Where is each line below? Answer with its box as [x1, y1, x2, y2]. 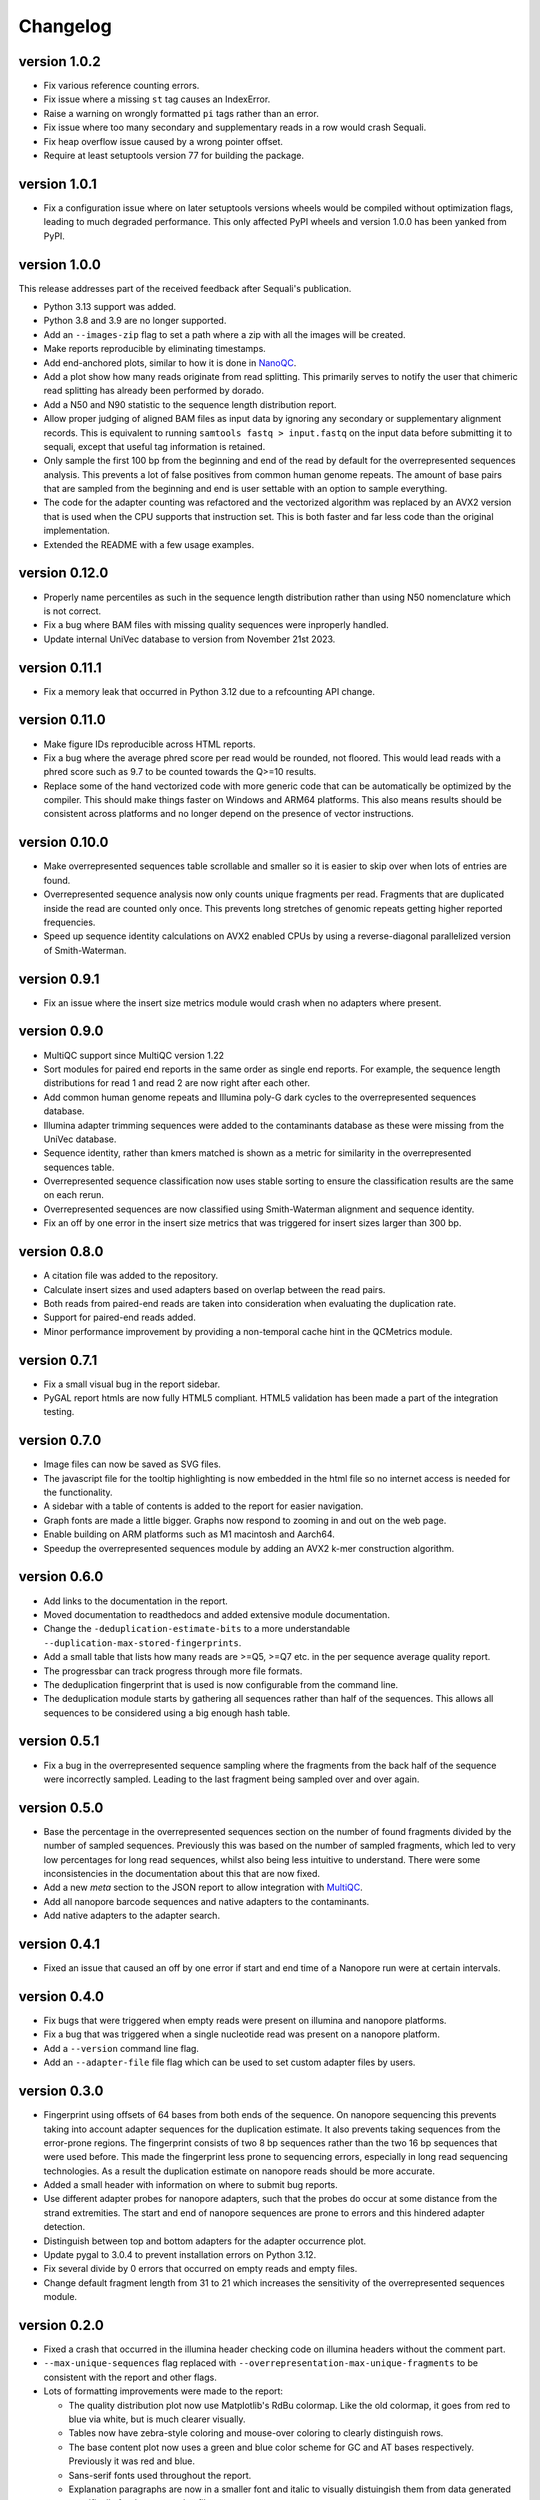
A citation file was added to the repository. [43, 1270, 219, 1282]
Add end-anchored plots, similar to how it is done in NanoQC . [43, 356, 297, 369]
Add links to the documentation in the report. [43, 1595, 229, 1607]
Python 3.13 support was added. [43, 301, 177, 312]
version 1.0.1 [18, 175, 97, 192]
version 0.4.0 [18, 1988, 105, 2005]
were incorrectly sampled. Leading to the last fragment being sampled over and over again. [43, 1773, 420, 1785]
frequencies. [43, 916, 96, 928]
